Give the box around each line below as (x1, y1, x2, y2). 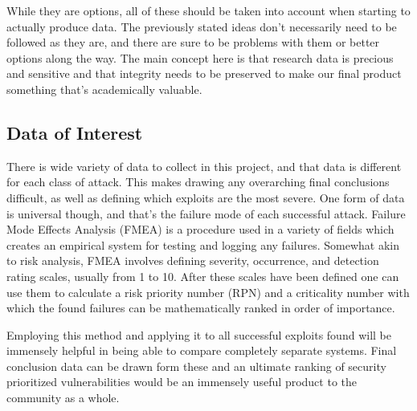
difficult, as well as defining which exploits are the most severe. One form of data (6, 189, 405, 205)
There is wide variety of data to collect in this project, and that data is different (6, 157, 402, 174)
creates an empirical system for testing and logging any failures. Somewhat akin (6, 236, 399, 253)
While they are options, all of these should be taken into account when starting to (6, 2, 411, 18)
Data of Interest (6, 120, 143, 144)
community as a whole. (6, 389, 120, 406)
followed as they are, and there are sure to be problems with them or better (6, 34, 380, 51)
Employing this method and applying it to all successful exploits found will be (6, 326, 391, 343)
